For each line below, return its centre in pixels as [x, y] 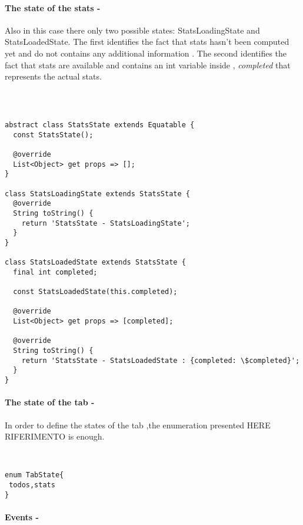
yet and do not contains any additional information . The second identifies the [146, 53]
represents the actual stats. [53, 76]
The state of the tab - [50, 402]
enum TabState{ [34, 475]
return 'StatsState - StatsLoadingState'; [106, 223]
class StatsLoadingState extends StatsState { [97, 194]
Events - [22, 516]
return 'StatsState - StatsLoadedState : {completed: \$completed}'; [161, 360]
